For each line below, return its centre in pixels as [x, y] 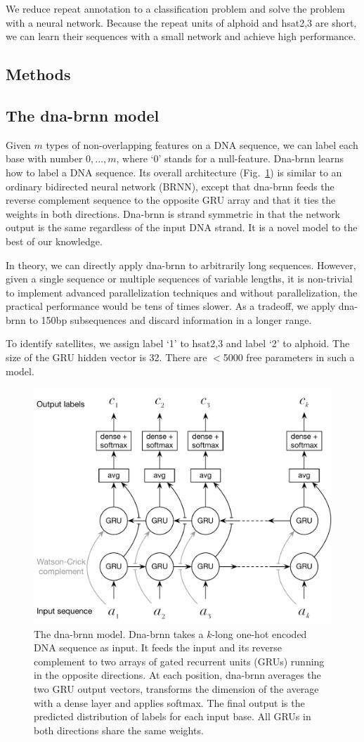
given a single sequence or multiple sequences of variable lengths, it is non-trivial [179, 279]
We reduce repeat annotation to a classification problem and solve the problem [175, 8]
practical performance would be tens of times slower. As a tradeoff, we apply [171, 306]
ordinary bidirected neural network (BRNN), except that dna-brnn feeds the [170, 186]
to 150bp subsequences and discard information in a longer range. [170, 319]
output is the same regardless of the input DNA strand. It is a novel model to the [182, 227]
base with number [44, 158]
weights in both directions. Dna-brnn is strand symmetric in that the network [173, 213]
